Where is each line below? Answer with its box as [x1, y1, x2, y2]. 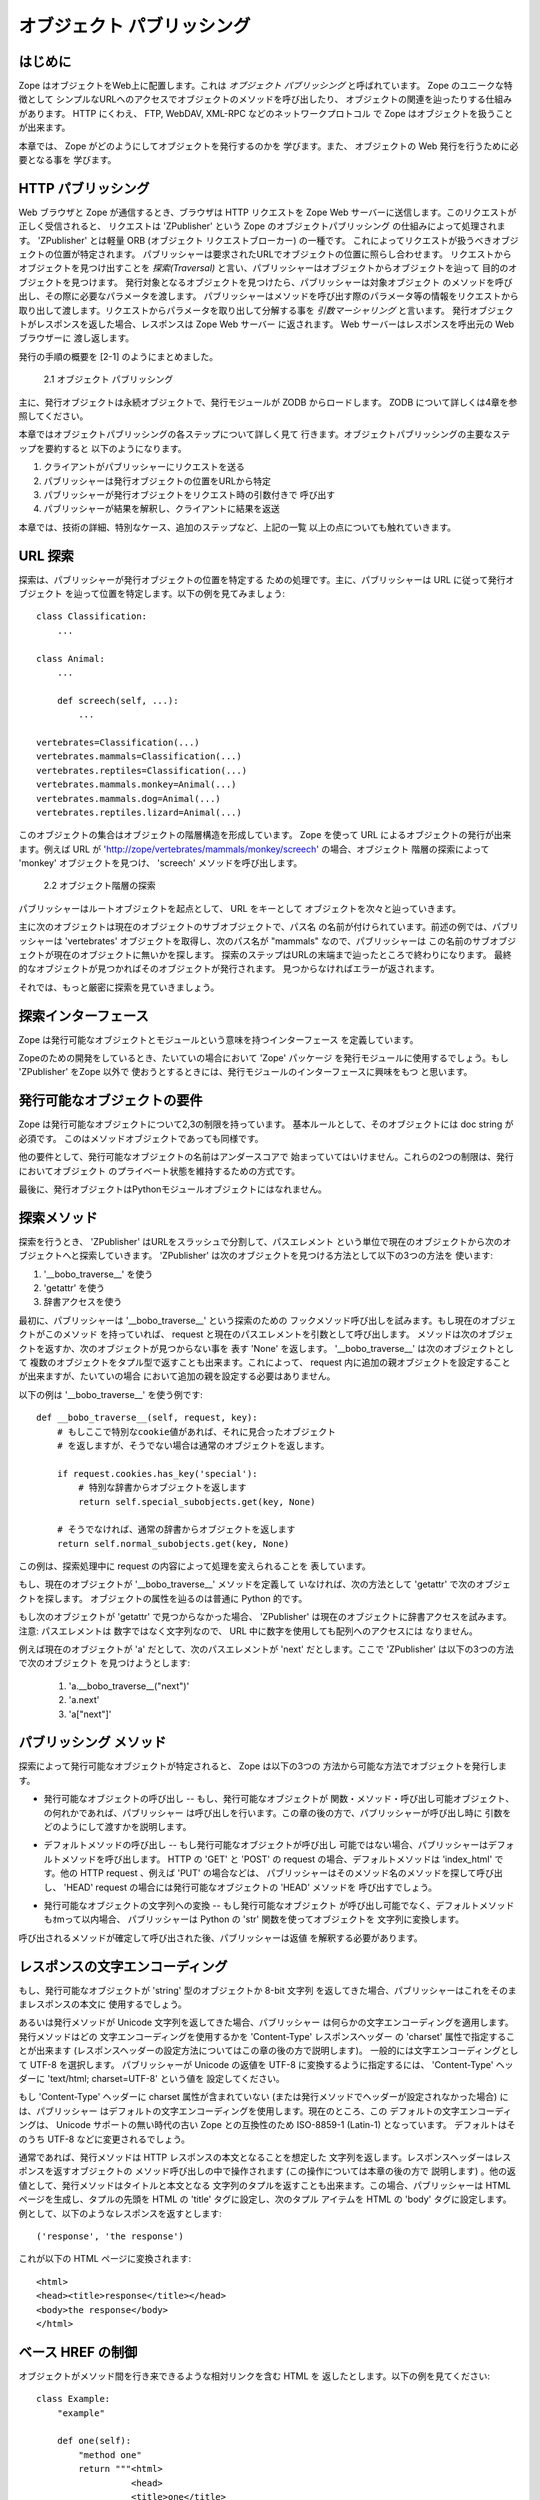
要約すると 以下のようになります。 [44, 442, 187, 454]
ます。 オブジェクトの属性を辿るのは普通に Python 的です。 [61, 1592, 308, 1604]
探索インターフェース [18, 1007, 149, 1024]
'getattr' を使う [43, 1282, 105, 1294]
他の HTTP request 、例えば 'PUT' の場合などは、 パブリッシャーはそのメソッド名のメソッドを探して [60, 1867, 477, 1879]
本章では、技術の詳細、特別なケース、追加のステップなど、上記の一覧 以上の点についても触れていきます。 [18, 521, 457, 533]
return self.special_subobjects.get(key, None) [78, 1496, 316, 1507]
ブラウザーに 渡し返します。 [18, 332, 135, 344]
